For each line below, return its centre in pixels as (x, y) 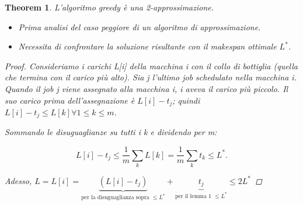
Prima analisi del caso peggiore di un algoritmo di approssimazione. (140, 26)
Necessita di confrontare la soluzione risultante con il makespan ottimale (147, 46)
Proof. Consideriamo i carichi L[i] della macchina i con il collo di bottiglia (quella (151, 66)
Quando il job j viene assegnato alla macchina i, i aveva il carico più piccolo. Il (147, 88)
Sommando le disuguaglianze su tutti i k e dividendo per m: (111, 132)
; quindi (186, 100)
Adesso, (18, 180)
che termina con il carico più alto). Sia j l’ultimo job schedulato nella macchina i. (151, 77)
